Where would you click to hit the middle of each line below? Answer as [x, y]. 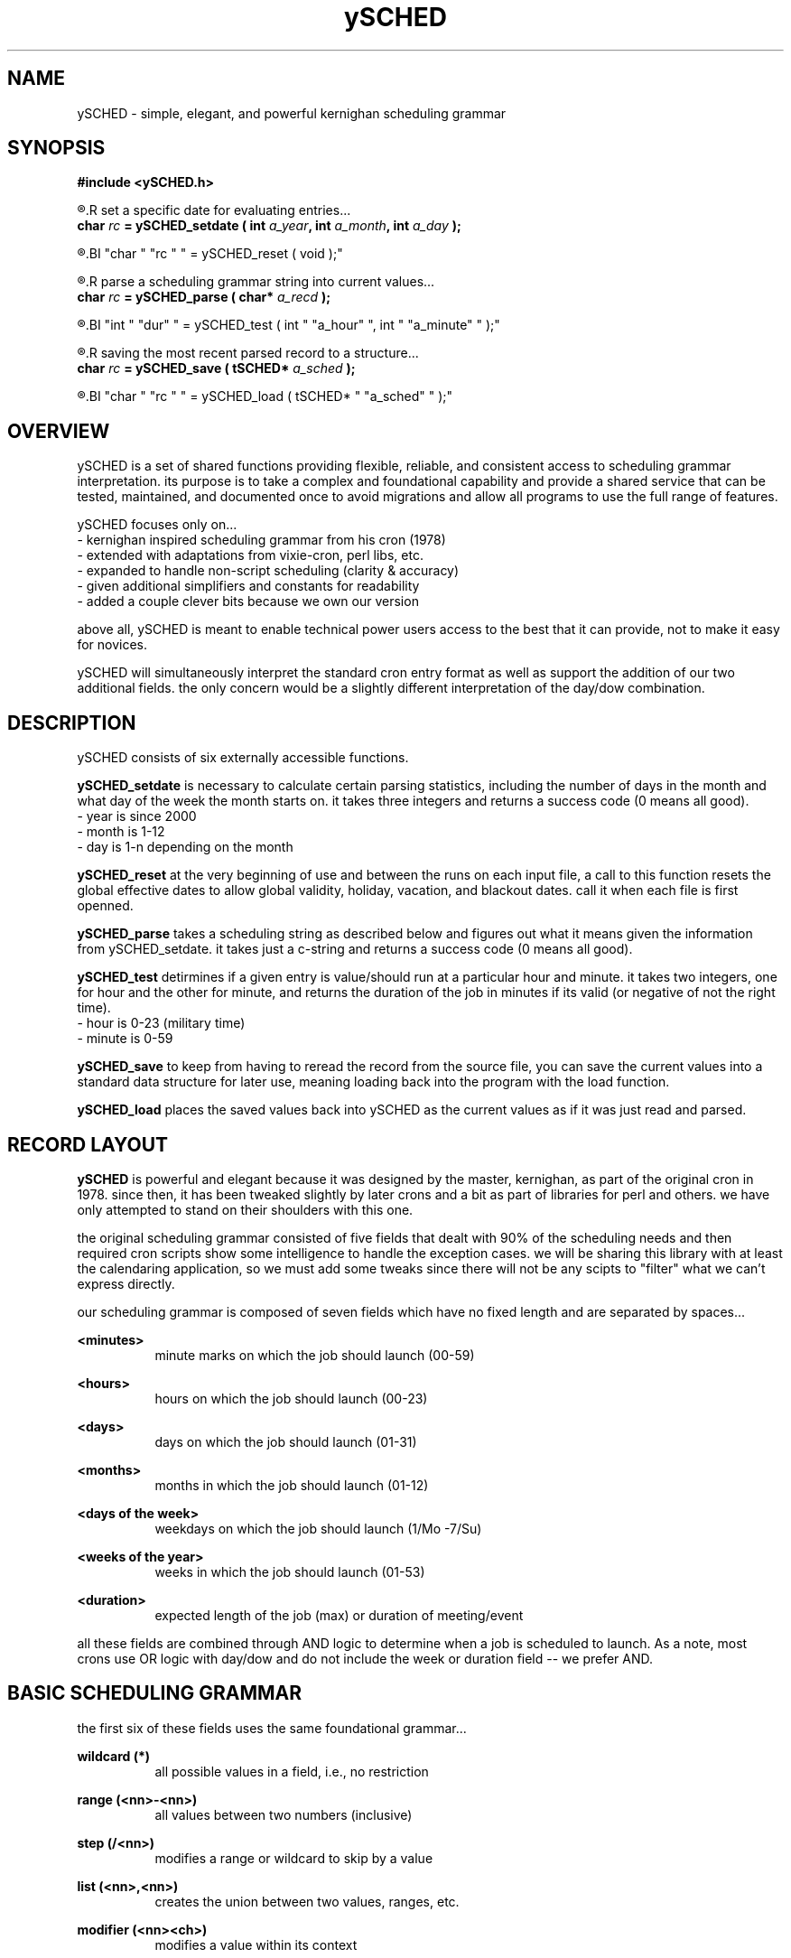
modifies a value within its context [256, 1944]
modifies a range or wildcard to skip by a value [294, 1858]
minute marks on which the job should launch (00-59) [315, 1355]
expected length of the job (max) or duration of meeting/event [339, 1615]
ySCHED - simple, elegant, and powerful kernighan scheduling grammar [292, 113]
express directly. [126, 1283]
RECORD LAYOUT [88, 1144]
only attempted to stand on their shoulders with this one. [245, 1209]
